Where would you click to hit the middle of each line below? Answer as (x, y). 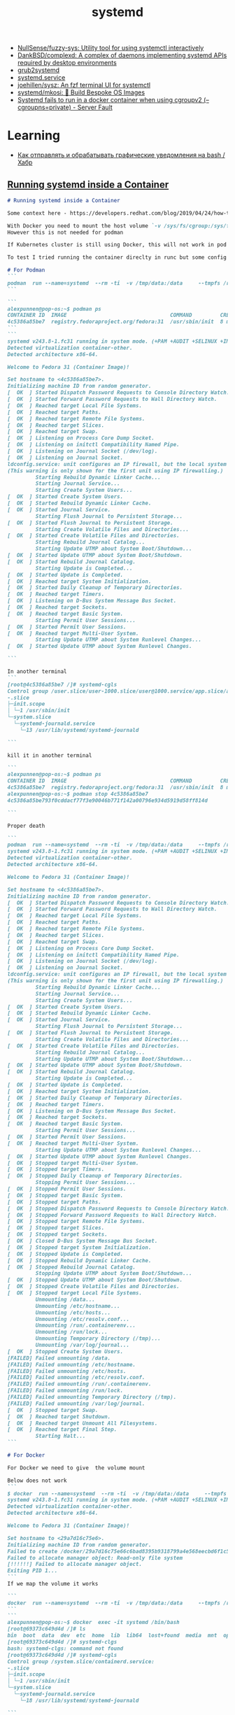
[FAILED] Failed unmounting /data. (59, 1358)
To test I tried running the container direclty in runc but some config (117, 257)
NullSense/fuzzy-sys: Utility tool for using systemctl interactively (111, 48)
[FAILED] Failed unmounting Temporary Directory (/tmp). (92, 1397)
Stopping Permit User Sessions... (86, 1183)
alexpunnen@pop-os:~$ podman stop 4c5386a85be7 (78, 794)
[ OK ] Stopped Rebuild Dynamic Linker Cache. (79, 1260)
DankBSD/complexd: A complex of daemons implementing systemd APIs (122, 55)
